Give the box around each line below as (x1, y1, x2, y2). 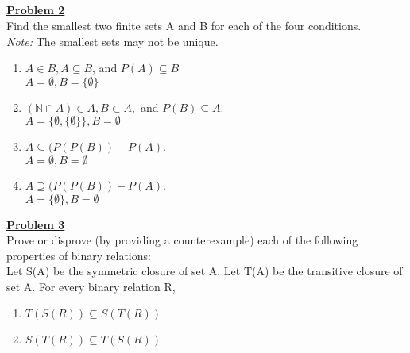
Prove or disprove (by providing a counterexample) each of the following (6, 232, 358, 248)
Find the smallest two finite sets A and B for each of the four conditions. (6, 17, 362, 33)
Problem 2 (6, 2, 65, 18)
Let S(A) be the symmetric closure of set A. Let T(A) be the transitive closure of (6, 263, 403, 279)
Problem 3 (6, 216, 65, 232)
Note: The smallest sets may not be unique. (6, 33, 219, 49)
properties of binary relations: (6, 247, 151, 263)
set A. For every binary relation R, (6, 278, 176, 294)
